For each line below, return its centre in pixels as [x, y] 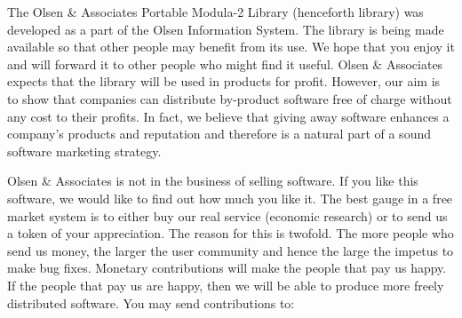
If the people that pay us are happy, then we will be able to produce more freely [226, 285]
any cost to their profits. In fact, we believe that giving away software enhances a [228, 116]
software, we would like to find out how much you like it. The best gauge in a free [230, 198]
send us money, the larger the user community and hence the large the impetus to [231, 250]
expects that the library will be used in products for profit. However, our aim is [224, 81]
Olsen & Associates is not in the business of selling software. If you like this [213, 181]
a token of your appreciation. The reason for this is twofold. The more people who [231, 233]
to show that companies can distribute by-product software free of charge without [230, 98]
